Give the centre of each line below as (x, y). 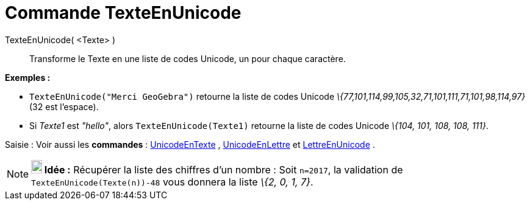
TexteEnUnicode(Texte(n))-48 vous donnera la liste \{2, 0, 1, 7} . (172, 182)
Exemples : (28, 77)
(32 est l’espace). (64, 106)
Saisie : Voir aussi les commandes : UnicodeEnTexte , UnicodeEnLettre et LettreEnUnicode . (190, 144)
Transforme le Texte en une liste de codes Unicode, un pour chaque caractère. (188, 58)
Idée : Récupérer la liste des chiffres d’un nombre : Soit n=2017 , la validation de (224, 169)
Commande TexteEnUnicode (123, 13)
